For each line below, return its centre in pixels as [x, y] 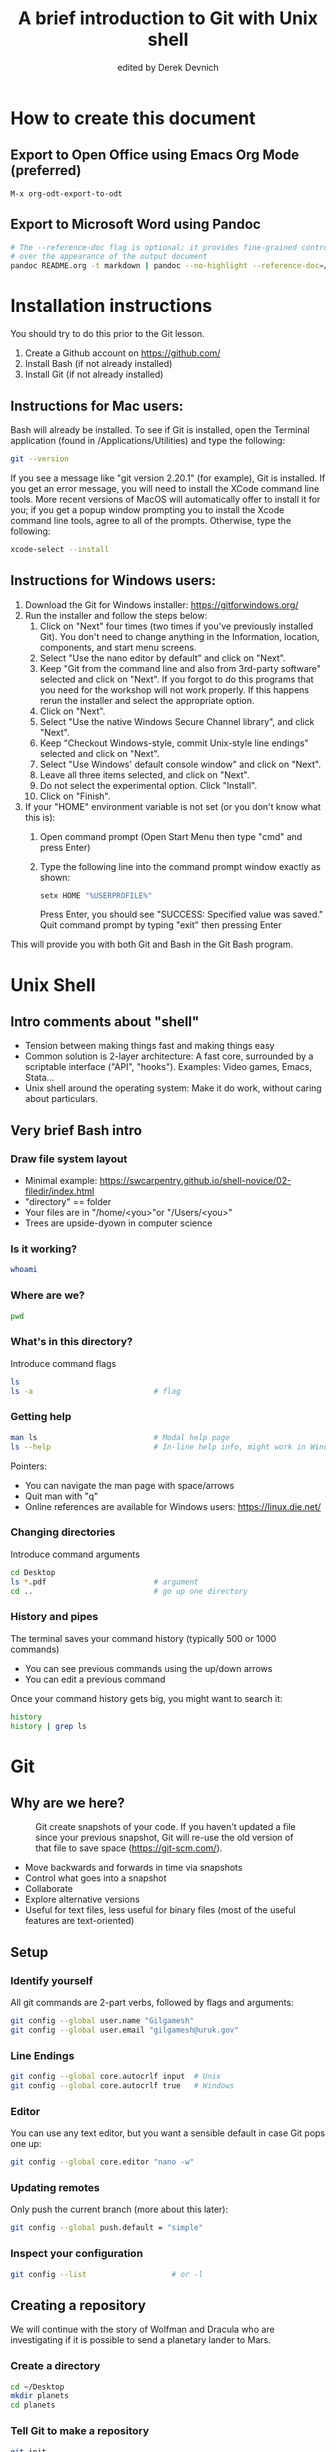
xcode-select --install [60, 549]
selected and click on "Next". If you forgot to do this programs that [176, 679]
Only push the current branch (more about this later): [119, 2209]
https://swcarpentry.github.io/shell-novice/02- [195, 1181]
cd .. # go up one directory [129, 1591]
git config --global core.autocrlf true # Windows [122, 2086]
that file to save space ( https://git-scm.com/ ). [129, 1848]
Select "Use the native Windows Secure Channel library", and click [177, 721]
